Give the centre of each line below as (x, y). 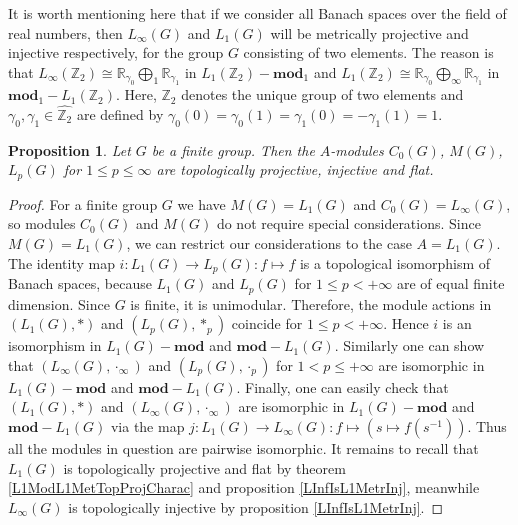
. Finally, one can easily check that (342, 386)
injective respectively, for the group (116, 52)
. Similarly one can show (409, 345)
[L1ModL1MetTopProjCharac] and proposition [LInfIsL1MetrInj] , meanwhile (244, 487)
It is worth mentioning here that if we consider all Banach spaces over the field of (257, 13)
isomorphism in (55, 345)
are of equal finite (450, 283)
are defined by (120, 114)
